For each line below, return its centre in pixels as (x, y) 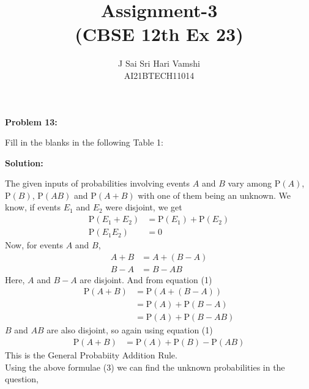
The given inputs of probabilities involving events (98, 183)
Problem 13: (31, 121)
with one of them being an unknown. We (214, 195)
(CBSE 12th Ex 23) (159, 34)
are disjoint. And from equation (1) (146, 279)
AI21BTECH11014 (159, 75)
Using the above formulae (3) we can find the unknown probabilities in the (145, 367)
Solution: (24, 162)
